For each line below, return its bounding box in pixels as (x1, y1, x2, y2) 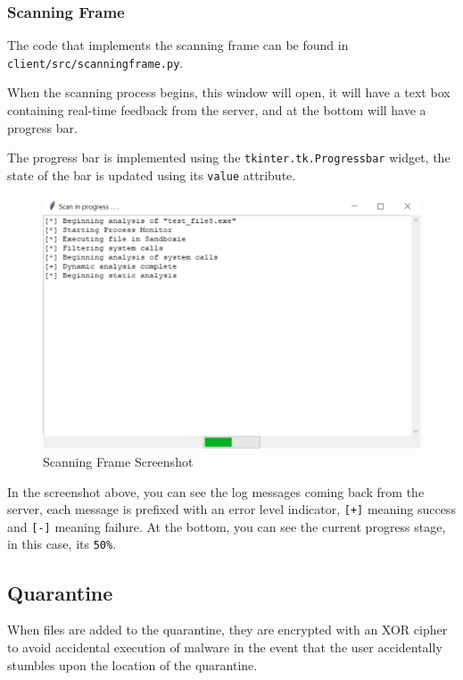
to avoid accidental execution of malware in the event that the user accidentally (7, 637, 442, 656)
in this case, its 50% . (7, 535, 117, 553)
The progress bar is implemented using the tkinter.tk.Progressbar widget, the (7, 148, 451, 167)
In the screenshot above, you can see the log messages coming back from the (7, 482, 425, 501)
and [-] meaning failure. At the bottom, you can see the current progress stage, (7, 517, 446, 535)
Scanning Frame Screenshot (43, 452, 194, 470)
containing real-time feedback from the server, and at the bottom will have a (7, 101, 426, 120)
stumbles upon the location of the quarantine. (7, 655, 258, 674)
